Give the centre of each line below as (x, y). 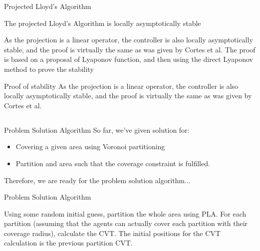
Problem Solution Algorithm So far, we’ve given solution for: (97, 129)
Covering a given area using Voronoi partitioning (90, 146)
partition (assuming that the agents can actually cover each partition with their (126, 223)
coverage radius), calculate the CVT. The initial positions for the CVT (112, 233)
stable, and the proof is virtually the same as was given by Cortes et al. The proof (130, 49)
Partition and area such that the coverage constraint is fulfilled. (113, 163)
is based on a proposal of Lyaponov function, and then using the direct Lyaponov (129, 59)
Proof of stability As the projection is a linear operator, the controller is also (121, 86)
